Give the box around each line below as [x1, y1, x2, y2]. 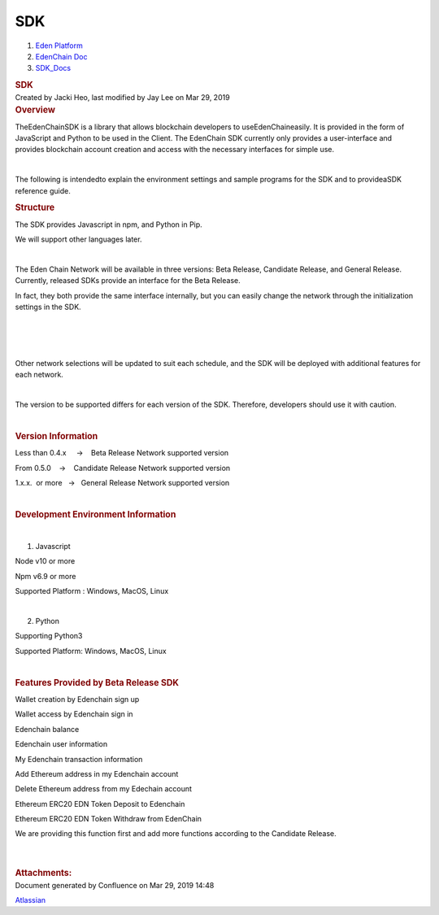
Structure [15, 202, 55, 213]
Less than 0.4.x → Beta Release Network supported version [15, 448, 229, 458]
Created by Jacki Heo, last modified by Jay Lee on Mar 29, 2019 [15, 92, 231, 102]
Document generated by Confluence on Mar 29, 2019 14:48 [15, 880, 215, 890]
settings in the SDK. [15, 302, 81, 312]
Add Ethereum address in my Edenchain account [15, 769, 179, 778]
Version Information [15, 430, 98, 442]
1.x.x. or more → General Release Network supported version [15, 477, 230, 487]
